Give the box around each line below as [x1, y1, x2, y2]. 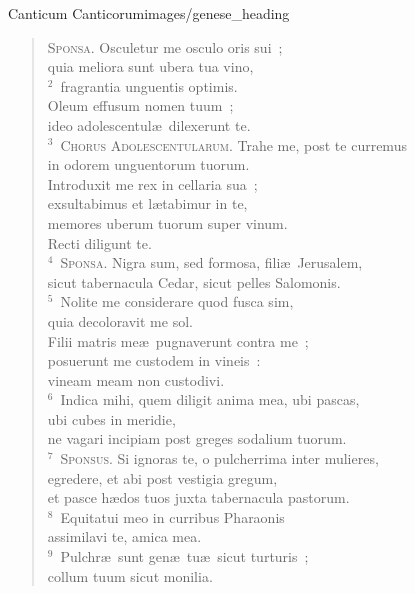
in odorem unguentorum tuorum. [47, 154, 250, 175]
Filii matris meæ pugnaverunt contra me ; [47, 330, 309, 351]
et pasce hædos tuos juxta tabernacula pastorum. [47, 487, 350, 508]
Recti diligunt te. [47, 232, 152, 253]
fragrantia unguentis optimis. [60, 75, 238, 96]
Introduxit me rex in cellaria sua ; [47, 173, 258, 194]
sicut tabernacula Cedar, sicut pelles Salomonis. [47, 271, 341, 292]
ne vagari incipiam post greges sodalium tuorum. [47, 428, 347, 449]
